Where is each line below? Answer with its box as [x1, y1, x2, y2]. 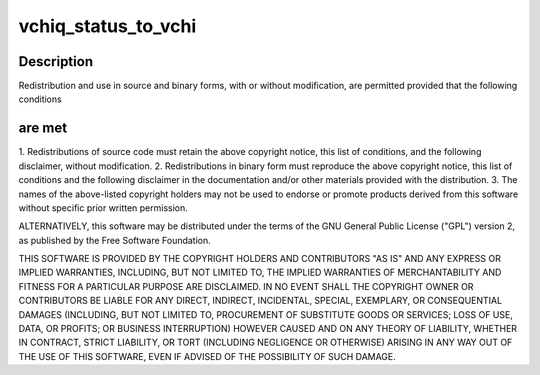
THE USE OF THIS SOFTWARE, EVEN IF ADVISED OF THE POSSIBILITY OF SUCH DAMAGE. [18, 350, 397, 362]
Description [18, 53, 94, 70]
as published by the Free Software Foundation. [18, 234, 212, 246]
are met [18, 120, 68, 137]
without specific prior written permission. [18, 201, 189, 214]
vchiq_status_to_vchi [18, 15, 197, 37]
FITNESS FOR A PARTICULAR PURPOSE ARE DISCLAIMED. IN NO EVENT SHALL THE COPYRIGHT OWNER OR [18, 280, 474, 292]
